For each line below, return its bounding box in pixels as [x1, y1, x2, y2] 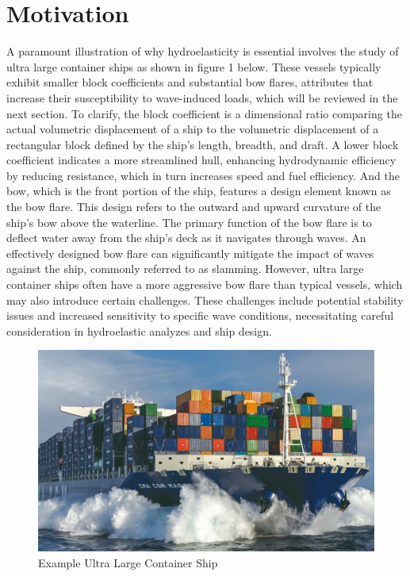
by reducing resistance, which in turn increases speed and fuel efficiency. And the [6, 167, 400, 183]
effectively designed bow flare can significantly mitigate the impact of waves [6, 244, 374, 261]
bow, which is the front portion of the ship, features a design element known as [6, 182, 391, 199]
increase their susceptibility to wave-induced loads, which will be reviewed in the [6, 89, 398, 106]
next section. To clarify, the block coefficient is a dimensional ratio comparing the [6, 105, 402, 121]
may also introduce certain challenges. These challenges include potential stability [6, 291, 404, 308]
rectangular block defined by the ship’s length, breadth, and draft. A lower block [6, 136, 399, 152]
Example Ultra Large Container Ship [38, 554, 218, 570]
